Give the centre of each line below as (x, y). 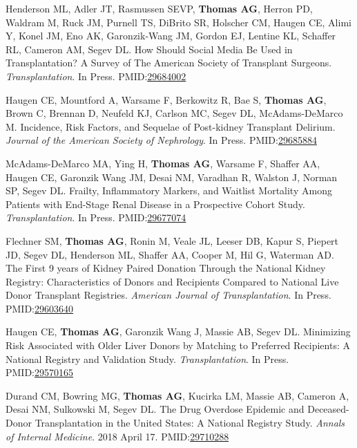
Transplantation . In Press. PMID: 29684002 (96, 76)
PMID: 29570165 (40, 372)
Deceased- (328, 409)
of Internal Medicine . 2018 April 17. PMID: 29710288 (117, 436)
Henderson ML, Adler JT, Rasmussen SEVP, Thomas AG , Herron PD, (159, 8)
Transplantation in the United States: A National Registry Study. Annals (190, 423)
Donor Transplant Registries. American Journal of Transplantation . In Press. (168, 295)
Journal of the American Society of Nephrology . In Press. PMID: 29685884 (161, 140)
